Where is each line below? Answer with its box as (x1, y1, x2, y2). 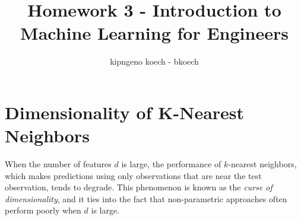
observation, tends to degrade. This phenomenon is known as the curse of (5, 181, 273, 193)
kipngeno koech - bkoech (110, 55, 199, 68)
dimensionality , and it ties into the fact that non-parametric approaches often (5, 192, 287, 205)
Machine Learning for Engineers (20, 21, 289, 45)
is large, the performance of (121, 158, 221, 170)
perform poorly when (5, 204, 81, 216)
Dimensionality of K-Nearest (5, 100, 245, 124)
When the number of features (5, 158, 112, 170)
